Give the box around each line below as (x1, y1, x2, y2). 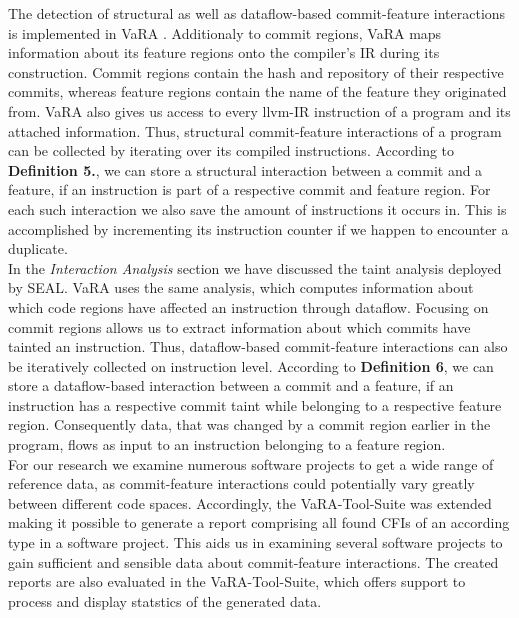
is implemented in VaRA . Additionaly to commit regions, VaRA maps (8, 22, 442, 43)
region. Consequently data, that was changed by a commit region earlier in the (8, 414, 491, 435)
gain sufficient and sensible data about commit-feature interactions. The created (8, 551, 499, 572)
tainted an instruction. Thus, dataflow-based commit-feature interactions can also (8, 336, 508, 357)
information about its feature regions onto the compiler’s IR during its (8, 42, 440, 63)
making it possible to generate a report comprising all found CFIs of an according (8, 512, 510, 533)
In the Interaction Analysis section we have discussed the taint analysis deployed (8, 257, 502, 278)
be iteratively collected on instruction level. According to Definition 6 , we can (8, 355, 494, 376)
